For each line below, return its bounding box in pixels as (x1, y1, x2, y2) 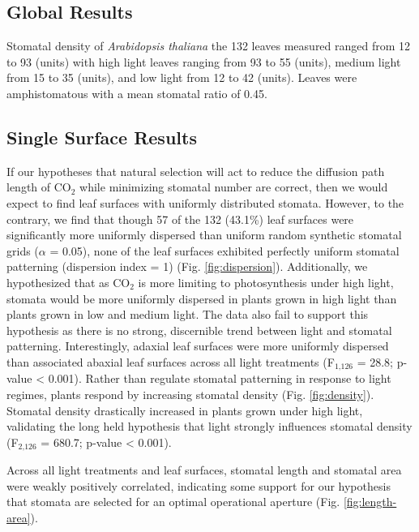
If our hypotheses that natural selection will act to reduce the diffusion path (6, 162, 385, 179)
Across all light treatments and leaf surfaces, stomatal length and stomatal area (6, 461, 402, 478)
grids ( (6, 242, 39, 259)
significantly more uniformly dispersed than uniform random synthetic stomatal (6, 226, 402, 243)
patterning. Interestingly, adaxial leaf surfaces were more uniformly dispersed (6, 337, 389, 354)
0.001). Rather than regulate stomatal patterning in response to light (48, 370, 391, 387)
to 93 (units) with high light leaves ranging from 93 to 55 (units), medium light (6, 53, 401, 70)
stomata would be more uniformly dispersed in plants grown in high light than (6, 290, 397, 307)
